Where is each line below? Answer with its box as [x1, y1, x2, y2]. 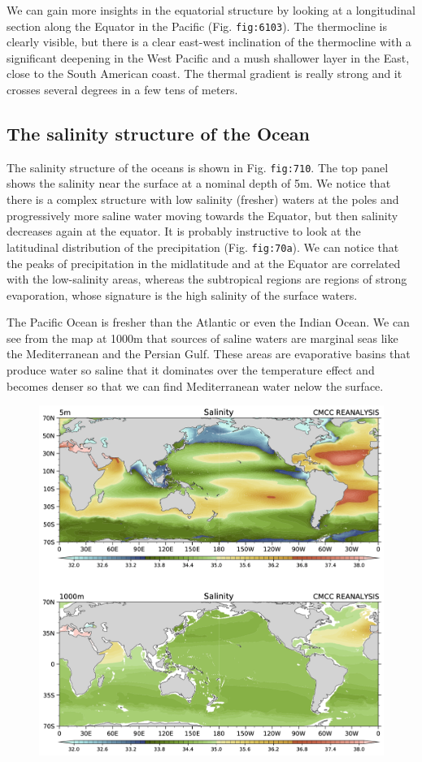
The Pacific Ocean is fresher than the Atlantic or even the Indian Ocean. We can [7, 314, 410, 331]
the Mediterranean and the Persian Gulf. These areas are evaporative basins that [7, 345, 411, 362]
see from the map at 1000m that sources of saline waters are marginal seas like [7, 329, 398, 346]
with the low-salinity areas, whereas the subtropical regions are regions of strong [7, 271, 407, 288]
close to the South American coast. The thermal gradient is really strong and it [7, 65, 402, 82]
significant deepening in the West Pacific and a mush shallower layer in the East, [7, 49, 410, 66]
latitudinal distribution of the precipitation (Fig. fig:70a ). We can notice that [7, 238, 399, 255]
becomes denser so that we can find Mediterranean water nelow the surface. [7, 377, 384, 394]
